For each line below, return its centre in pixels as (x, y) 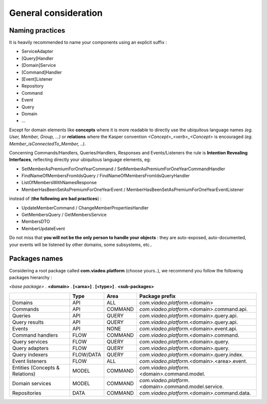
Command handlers (35, 335)
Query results (28, 322)
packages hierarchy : (31, 277)
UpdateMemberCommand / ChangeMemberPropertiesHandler (85, 207)
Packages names (36, 259)
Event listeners (29, 361)
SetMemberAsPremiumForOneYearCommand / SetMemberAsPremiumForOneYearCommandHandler (123, 169)
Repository (33, 86)
